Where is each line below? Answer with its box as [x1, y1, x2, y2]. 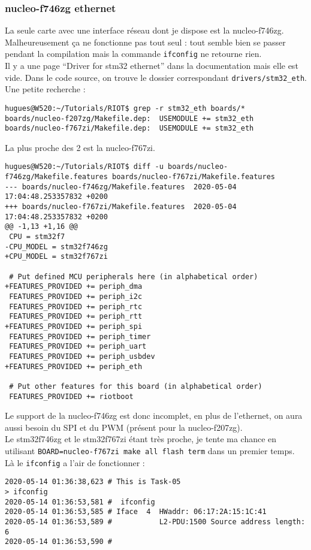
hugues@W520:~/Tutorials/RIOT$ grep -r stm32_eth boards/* [5, 104, 245, 113]
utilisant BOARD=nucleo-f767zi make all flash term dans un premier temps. [5, 445, 295, 457]
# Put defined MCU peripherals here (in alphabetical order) [9, 272, 258, 281]
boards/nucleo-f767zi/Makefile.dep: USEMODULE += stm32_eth [5, 124, 254, 133]
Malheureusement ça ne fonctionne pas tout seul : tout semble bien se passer [5, 35, 286, 48]
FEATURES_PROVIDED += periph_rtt [9, 312, 143, 321]
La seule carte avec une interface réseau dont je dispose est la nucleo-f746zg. [5, 24, 284, 37]
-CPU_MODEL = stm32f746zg [5, 242, 108, 251]
